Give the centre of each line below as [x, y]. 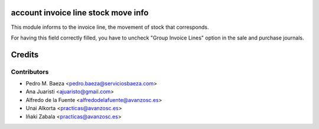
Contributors [30, 72]
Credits [25, 54]
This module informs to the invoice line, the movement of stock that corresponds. [110, 27]
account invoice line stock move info [80, 13]
